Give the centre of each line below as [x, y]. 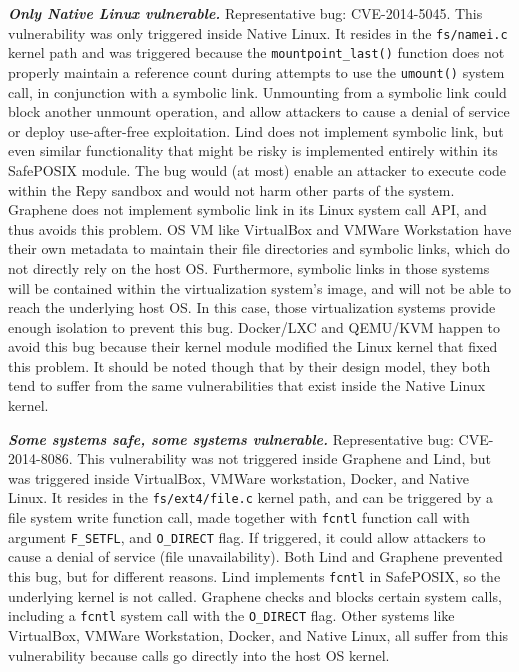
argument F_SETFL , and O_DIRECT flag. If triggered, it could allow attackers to [247, 536]
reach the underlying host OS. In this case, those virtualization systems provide [252, 307]
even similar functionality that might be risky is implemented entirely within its [253, 150]
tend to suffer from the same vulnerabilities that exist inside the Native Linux [247, 385]
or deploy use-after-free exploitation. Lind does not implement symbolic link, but [256, 130]
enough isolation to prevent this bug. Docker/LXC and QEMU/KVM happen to [254, 326]
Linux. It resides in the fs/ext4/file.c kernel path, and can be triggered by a [250, 497]
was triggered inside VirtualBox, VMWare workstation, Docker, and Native [238, 477]
